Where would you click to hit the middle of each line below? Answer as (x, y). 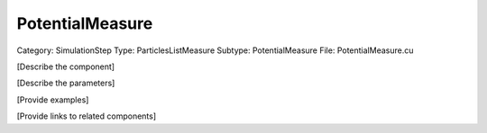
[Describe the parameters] (66, 83)
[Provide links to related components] (87, 116)
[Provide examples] (53, 100)
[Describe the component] (66, 66)
